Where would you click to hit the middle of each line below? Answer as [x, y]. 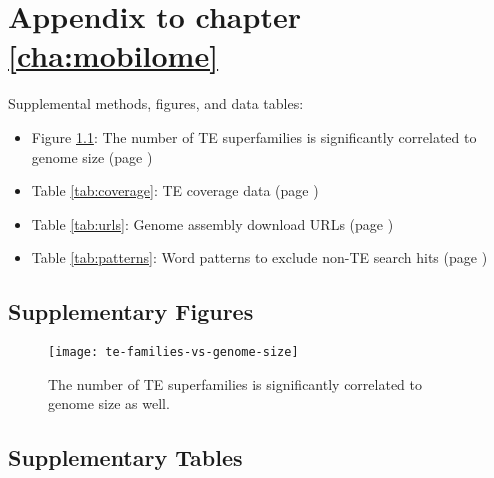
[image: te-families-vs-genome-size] [173, 352]
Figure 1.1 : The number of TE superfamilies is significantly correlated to [254, 136]
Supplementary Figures [131, 311]
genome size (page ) [92, 156]
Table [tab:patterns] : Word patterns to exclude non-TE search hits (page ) [259, 257]
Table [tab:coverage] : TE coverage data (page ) [175, 190]
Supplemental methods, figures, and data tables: [156, 103]
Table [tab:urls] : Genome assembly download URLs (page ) [212, 223]
